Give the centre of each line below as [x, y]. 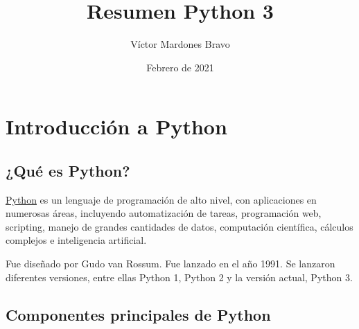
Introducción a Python [116, 126]
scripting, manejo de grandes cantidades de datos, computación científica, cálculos [179, 226]
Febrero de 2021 [180, 67]
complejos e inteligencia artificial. [76, 240]
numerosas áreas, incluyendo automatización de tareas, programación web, [164, 213]
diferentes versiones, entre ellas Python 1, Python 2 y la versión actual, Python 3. [179, 277]
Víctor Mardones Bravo [180, 44]
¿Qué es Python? [68, 170]
